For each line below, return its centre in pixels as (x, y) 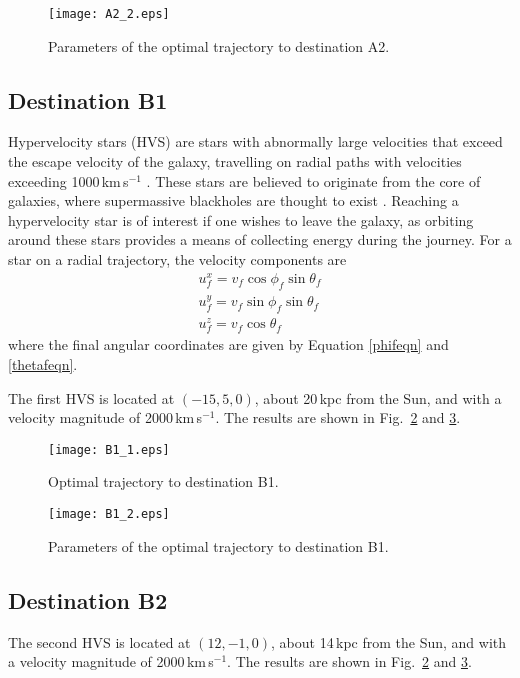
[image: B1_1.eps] (109, 449)
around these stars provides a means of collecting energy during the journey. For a (260, 239)
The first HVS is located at (91, 397)
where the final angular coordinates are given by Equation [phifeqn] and (228, 344)
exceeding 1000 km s (68, 180)
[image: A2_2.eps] (109, 14)
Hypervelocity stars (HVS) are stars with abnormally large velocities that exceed (255, 141)
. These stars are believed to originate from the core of (313, 180)
